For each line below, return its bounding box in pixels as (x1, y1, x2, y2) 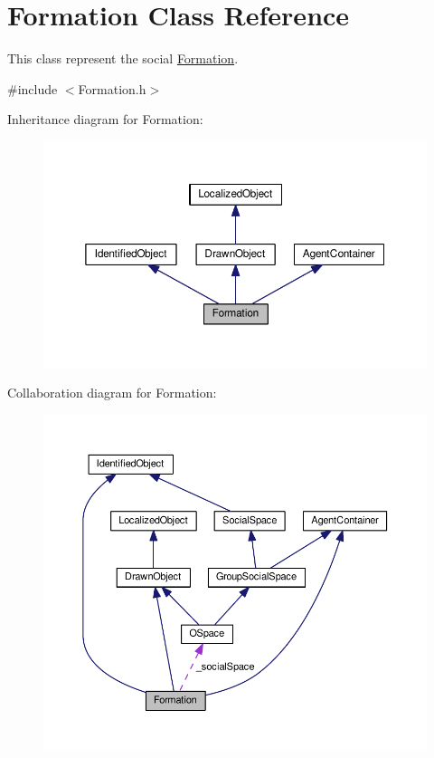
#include (7, 79, 58, 98)
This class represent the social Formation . (7, 49, 239, 68)
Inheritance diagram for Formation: (7, 110, 203, 129)
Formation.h (78, 79, 146, 98)
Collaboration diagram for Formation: (7, 383, 217, 402)
